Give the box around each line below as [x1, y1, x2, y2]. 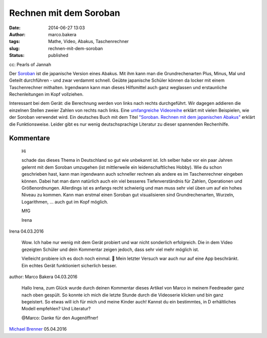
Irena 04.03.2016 [9, 228, 44, 234]
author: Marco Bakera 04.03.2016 [9, 274, 78, 280]
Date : [9, 25, 21, 31]
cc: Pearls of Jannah [9, 61, 51, 67]
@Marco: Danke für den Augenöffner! [21, 315, 98, 321]
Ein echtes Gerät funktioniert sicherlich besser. [21, 262, 117, 268]
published [48, 52, 69, 58]
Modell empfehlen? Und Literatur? [21, 306, 91, 312]
